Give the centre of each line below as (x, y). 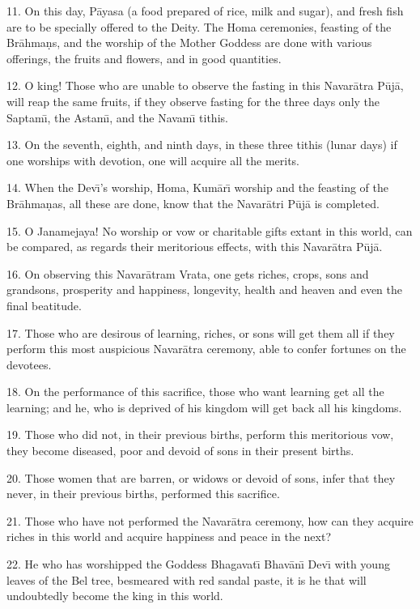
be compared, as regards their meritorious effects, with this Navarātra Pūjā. (195, 247)
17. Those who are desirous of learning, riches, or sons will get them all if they (201, 332)
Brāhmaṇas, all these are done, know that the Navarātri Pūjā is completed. (193, 203)
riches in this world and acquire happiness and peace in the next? (169, 537)
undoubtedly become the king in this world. (115, 596)
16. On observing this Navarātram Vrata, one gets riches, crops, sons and (188, 273)
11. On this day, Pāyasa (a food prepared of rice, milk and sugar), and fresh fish (205, 11)
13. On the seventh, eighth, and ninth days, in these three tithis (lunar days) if (202, 145)
